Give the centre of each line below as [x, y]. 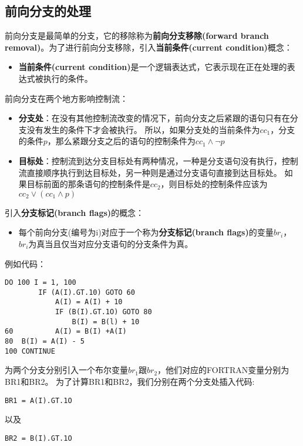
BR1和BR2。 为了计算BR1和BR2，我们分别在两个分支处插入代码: [130, 381]
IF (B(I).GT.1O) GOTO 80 [103, 312]
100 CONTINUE [30, 351]
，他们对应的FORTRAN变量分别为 [223, 370]
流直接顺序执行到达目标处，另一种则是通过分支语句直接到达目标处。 [150, 172]
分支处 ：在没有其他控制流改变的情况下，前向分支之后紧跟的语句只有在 [154, 118]
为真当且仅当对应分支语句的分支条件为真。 [111, 243]
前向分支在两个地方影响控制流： [66, 98]
